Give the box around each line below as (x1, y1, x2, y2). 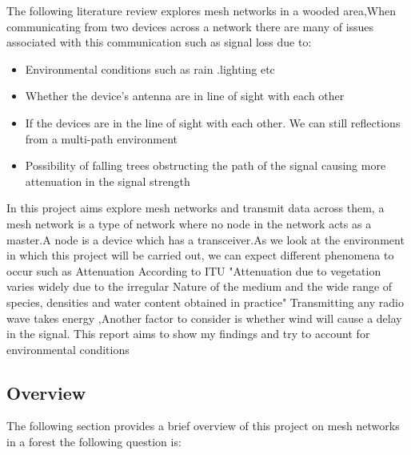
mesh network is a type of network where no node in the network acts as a (6, 215, 372, 232)
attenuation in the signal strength (25, 172, 190, 189)
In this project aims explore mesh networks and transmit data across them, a (6, 199, 385, 216)
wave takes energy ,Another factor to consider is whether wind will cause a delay (6, 309, 402, 326)
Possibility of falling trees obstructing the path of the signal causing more (25, 157, 386, 174)
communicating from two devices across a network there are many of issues (6, 18, 374, 34)
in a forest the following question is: (6, 433, 182, 450)
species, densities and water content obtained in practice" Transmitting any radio (6, 293, 404, 310)
